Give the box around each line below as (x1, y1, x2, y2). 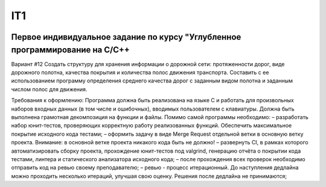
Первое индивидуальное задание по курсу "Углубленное (11, 32, 241, 42)
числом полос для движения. (11, 85, 88, 93)
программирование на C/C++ (11, 44, 130, 55)
